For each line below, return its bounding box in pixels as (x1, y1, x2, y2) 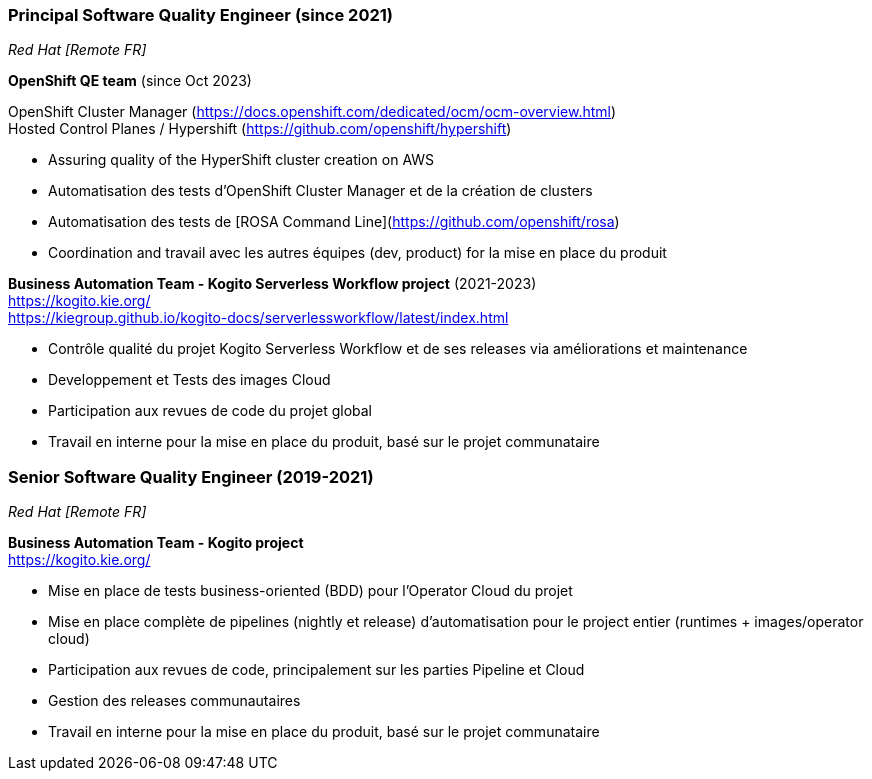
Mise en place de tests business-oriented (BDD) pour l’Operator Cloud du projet (48, 582, 573, 600)
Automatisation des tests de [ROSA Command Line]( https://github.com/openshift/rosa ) (48, 213, 620, 231)
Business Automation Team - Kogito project (8, 534, 304, 552)
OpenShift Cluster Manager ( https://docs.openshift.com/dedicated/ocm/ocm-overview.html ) (8, 103, 617, 121)
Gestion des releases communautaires (48, 692, 301, 710)
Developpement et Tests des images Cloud (48, 371, 331, 389)
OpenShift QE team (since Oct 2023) (8, 72, 252, 90)
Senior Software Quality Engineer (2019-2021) (8, 466, 374, 487)
